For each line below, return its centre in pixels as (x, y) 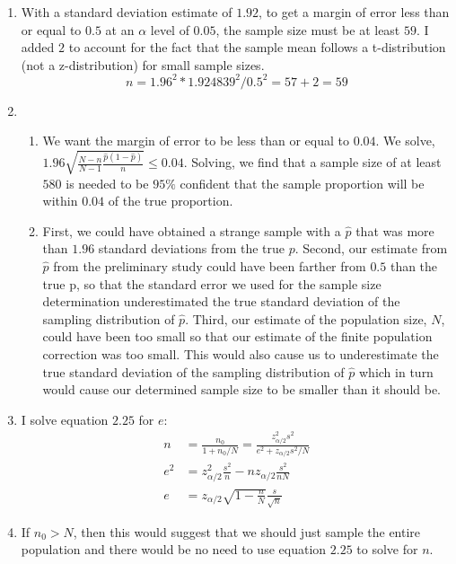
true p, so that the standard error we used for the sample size (212, 283)
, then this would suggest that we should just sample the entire (247, 531)
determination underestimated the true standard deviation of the (221, 301)
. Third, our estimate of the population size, (306, 318)
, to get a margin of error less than (354, 12)
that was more (395, 230)
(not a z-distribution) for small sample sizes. (143, 64)
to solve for (387, 549)
